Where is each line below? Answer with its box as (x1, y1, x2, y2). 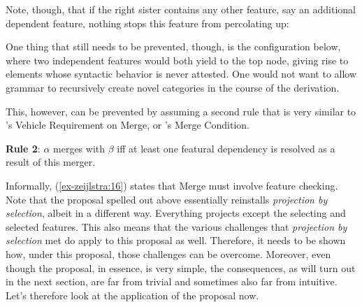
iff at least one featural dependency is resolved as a (117, 141, 335, 155)
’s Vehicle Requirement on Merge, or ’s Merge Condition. (6, 117, 249, 132)
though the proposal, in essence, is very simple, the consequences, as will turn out (6, 260, 356, 275)
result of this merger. (6, 155, 96, 169)
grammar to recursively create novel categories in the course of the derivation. (6, 80, 340, 94)
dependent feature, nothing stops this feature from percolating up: (6, 15, 289, 30)
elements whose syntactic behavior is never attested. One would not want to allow (6, 66, 357, 81)
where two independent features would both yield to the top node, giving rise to (6, 52, 349, 67)
